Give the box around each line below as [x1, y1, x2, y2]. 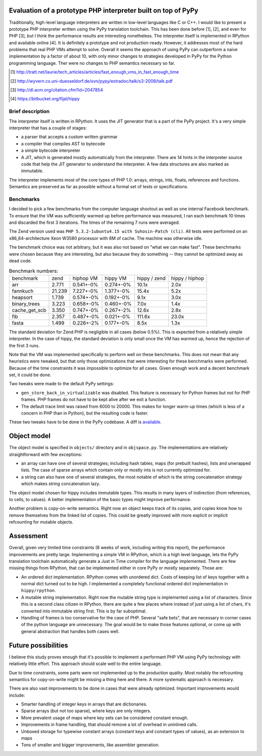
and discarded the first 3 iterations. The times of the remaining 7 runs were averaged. [9, 219, 180, 225]
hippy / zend [137, 275, 166, 282]
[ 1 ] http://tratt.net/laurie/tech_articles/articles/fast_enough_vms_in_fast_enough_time [10, 69, 179, 75]
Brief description [9, 108, 50, 115]
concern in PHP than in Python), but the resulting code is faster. [21, 410, 149, 416]
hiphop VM [72, 275, 98, 282]
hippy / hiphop [171, 275, 204, 282]
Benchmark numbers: [9, 268, 58, 274]
